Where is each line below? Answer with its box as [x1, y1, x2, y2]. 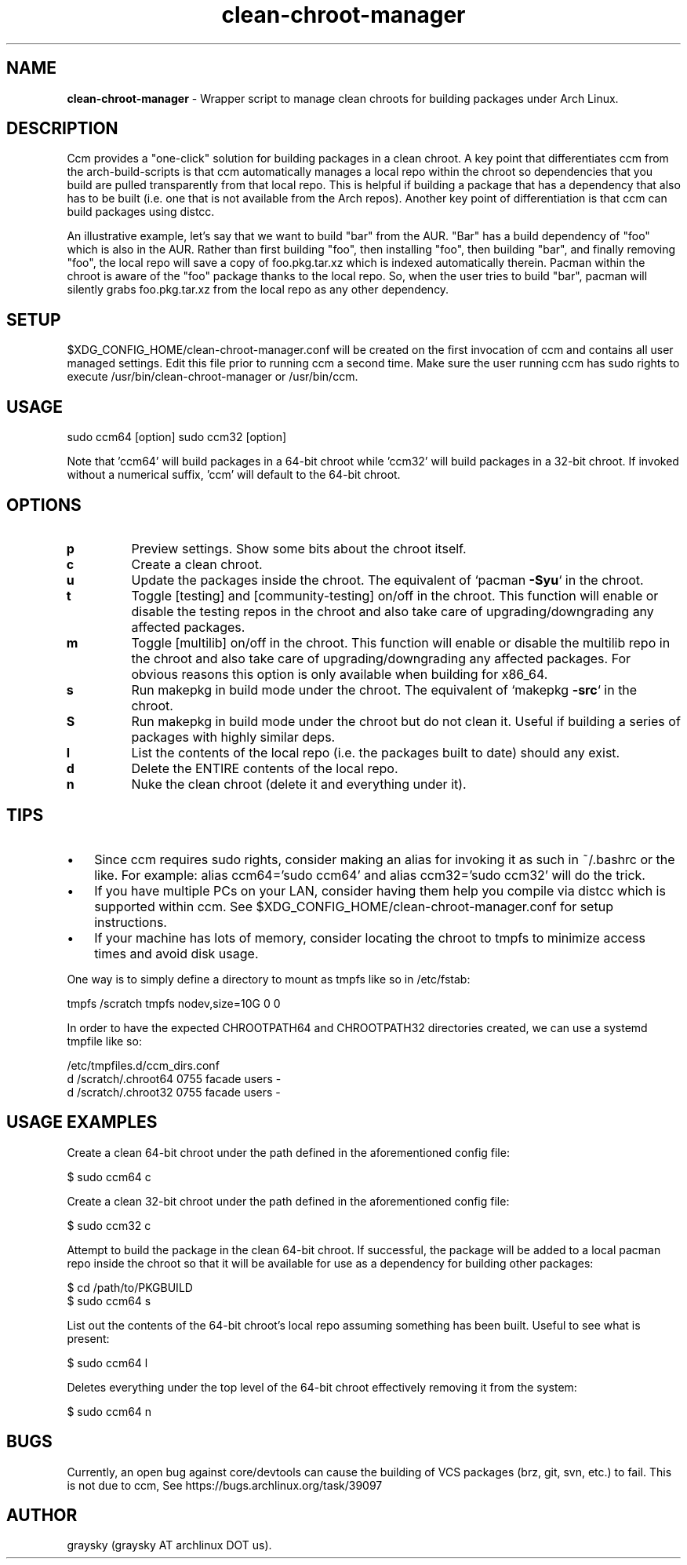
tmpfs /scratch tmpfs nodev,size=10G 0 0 [67, 996, 281, 1010]
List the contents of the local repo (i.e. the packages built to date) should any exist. [131, 744, 620, 761]
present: [67, 1331, 110, 1345]
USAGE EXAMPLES [6, 1112, 158, 1133]
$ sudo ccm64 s [67, 1293, 151, 1308]
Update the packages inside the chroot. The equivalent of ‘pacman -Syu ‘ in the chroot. [131, 571, 644, 588]
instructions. [94, 914, 167, 930]
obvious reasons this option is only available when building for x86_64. [131, 666, 548, 682]
